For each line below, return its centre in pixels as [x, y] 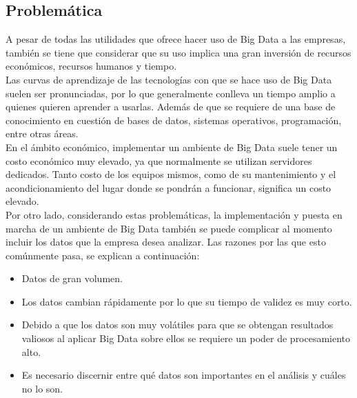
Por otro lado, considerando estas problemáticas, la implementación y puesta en [174, 214]
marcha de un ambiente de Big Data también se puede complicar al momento [169, 228]
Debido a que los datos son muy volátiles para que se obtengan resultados [177, 325]
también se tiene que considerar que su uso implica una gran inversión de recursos [178, 52]
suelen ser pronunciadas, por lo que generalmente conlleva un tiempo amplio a [171, 93]
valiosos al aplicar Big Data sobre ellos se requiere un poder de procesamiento [186, 338]
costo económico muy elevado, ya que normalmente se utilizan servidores [159, 160]
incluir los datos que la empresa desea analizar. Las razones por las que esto [166, 242]
